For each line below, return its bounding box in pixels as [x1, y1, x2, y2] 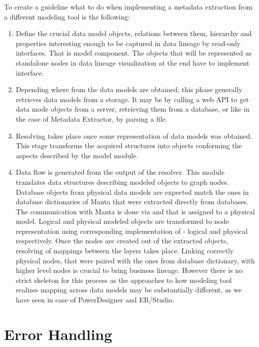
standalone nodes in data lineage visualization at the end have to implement [15, 57, 249, 68]
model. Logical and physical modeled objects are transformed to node [15, 216, 229, 226]
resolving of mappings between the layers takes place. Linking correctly [15, 245, 234, 256]
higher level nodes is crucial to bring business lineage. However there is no [15, 265, 243, 275]
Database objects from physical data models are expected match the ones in [15, 186, 249, 197]
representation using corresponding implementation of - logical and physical [15, 225, 248, 236]
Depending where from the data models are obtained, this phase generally [15, 84, 242, 95]
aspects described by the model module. [15, 150, 138, 160]
